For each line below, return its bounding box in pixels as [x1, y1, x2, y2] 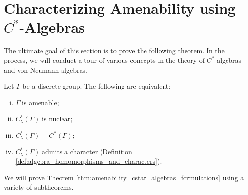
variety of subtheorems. [4, 182, 74, 192]
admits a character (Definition [42, 146, 132, 156]
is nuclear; [42, 114, 73, 124]
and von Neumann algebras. [4, 64, 87, 75]
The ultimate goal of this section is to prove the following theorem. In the [4, 45, 225, 56]
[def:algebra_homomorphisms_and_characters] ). [15, 156, 162, 166]
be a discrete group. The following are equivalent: [22, 81, 171, 91]
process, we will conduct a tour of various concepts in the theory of [4, 55, 205, 65]
